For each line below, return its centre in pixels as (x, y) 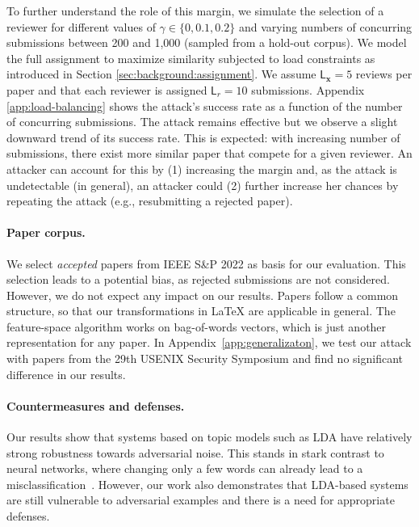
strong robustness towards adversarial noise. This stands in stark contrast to (195, 452)
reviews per (384, 74)
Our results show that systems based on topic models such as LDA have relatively (209, 437)
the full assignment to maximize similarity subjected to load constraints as (191, 58)
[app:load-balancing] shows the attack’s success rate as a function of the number (205, 105)
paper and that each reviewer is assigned (107, 89)
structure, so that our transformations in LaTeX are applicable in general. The (201, 311)
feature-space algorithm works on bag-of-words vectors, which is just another (197, 326)
